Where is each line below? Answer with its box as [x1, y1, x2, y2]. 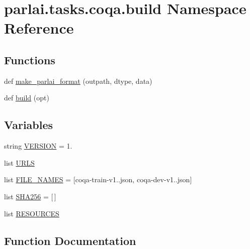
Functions [4, 52, 55, 67]
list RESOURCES [4, 208, 59, 218]
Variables [4, 117, 53, 133]
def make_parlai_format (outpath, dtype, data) [4, 75, 152, 86]
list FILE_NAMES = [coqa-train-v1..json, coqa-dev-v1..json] [4, 174, 192, 185]
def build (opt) [4, 92, 49, 103]
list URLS [4, 157, 35, 168]
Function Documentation [4, 232, 136, 248]
